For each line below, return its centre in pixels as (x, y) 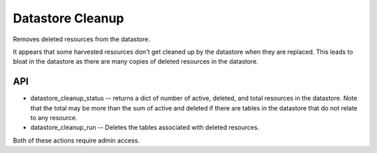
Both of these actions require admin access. (76, 140)
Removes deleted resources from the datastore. (81, 39)
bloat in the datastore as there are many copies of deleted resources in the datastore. (135, 61)
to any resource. (54, 118)
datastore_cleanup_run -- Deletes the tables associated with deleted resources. (145, 127)
